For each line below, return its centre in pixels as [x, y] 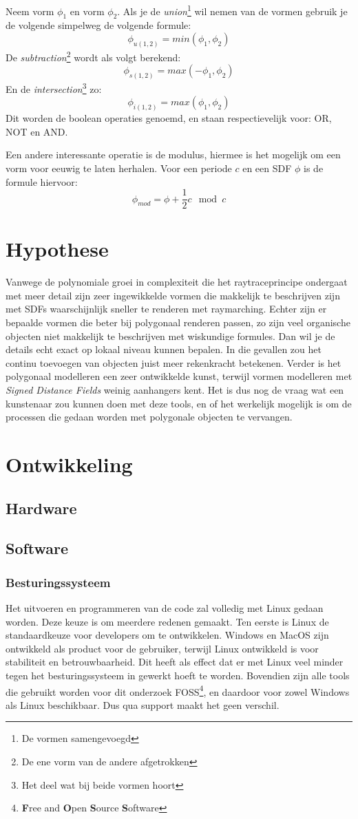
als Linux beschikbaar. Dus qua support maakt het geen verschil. [143, 704]
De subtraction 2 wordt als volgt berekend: [93, 56]
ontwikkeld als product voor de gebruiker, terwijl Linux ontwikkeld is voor [162, 648]
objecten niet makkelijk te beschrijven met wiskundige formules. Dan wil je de [170, 336]
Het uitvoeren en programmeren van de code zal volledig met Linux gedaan [165, 607]
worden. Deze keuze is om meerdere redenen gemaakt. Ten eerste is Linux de [167, 621]
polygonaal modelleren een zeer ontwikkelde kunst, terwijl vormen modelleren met [179, 376]
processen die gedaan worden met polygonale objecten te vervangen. [149, 417]
